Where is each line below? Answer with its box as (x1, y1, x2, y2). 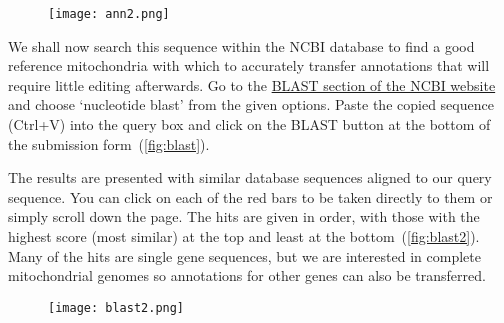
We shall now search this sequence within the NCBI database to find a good (8, 35, 475, 56)
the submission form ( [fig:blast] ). (8, 133, 210, 154)
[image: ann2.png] (48, 7, 170, 21)
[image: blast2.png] (48, 300, 185, 315)
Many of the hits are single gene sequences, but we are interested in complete (8, 245, 481, 266)
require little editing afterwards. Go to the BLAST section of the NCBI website (8, 74, 496, 95)
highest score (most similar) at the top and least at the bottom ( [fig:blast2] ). (8, 226, 480, 246)
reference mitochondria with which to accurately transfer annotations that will (8, 55, 490, 76)
